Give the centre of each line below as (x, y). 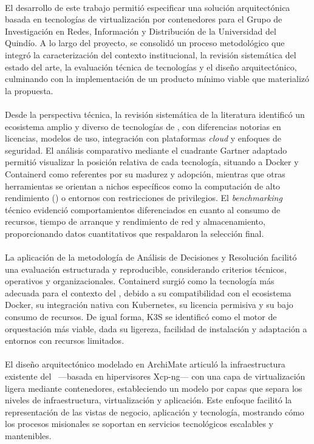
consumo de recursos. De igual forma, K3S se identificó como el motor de (141, 317)
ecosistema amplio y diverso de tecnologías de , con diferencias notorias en (143, 126)
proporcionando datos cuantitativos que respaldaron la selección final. (135, 233)
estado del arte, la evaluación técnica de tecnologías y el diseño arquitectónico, (151, 67)
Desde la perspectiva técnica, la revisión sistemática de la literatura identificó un (155, 114)
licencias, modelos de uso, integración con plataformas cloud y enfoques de (143, 138)
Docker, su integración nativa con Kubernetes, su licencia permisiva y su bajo (149, 305)
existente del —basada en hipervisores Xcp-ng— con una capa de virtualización (155, 376)
